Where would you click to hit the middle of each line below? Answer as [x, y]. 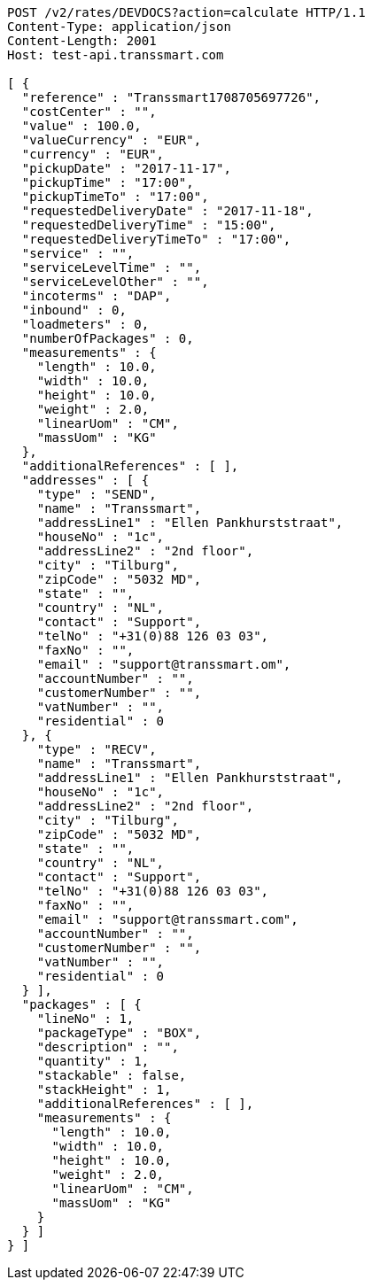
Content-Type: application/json [119, 27]
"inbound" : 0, [74, 310]
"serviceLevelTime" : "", [112, 267]
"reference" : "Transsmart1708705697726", [171, 97]
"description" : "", [108, 1047]
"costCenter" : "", [89, 112]
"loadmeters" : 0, [85, 324]
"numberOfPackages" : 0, [108, 338]
